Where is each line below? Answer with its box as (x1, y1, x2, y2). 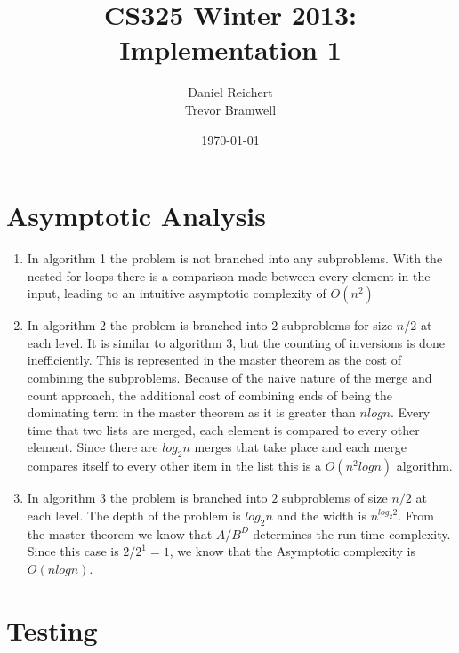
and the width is (277, 505, 366, 524)
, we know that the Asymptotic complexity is (169, 542, 415, 560)
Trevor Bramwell (184, 100, 277, 118)
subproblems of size (281, 488, 388, 507)
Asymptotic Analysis (6, 198, 267, 234)
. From (398, 505, 434, 524)
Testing (6, 611, 98, 648)
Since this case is (27, 542, 119, 560)
